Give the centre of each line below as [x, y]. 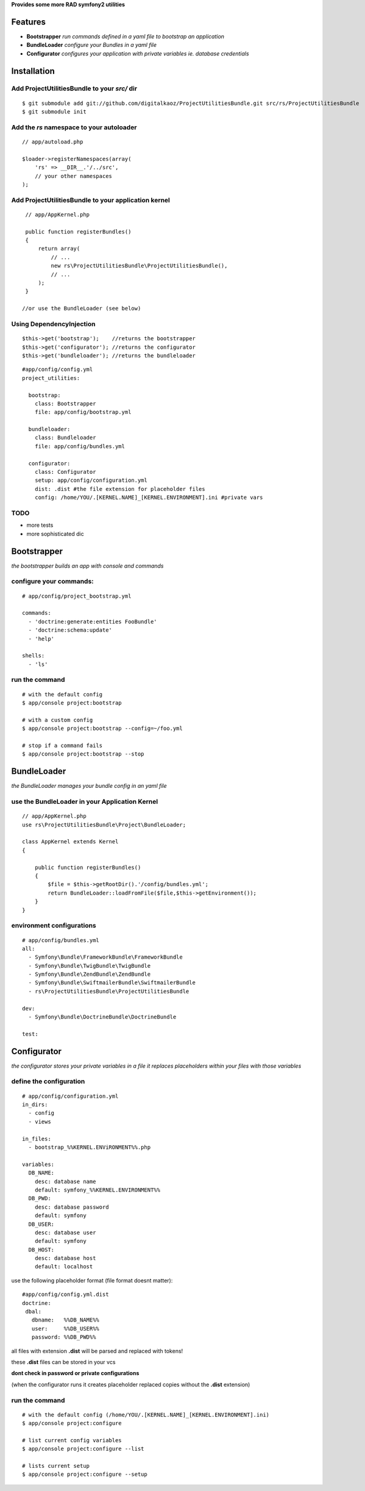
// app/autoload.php [53, 142]
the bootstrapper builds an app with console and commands [87, 566]
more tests [40, 525]
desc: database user [65, 1232]
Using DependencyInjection [53, 324]
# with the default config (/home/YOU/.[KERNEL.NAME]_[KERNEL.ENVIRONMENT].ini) [146, 1414]
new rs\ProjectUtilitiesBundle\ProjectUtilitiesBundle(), [139, 266]
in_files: [37, 1139]
